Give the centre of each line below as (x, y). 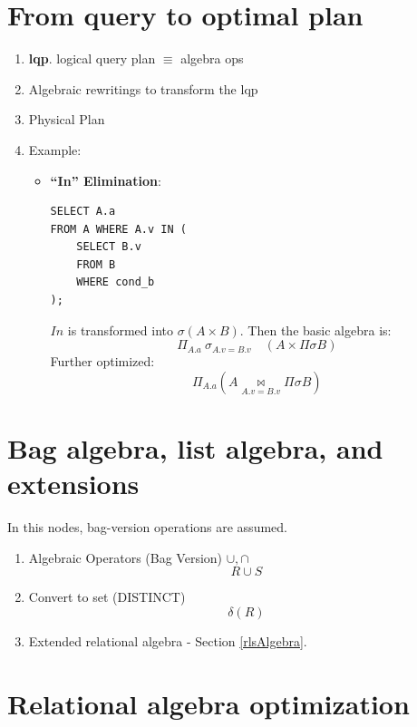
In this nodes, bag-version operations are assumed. (147, 527)
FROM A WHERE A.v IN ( (118, 229)
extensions (73, 484)
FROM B (96, 264)
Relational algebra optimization (208, 703)
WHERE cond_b (116, 282)
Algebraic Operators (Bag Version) (126, 557)
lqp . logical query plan (92, 58)
